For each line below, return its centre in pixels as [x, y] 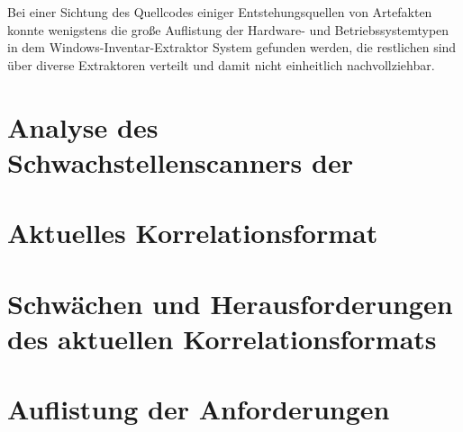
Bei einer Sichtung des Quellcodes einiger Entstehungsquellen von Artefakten [220, 12]
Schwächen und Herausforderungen [230, 303]
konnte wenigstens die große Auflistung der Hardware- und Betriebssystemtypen [228, 29]
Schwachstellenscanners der [180, 162]
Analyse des [83, 126]
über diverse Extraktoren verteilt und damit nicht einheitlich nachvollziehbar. [221, 64]
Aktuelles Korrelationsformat [193, 233]
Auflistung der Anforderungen [199, 409]
